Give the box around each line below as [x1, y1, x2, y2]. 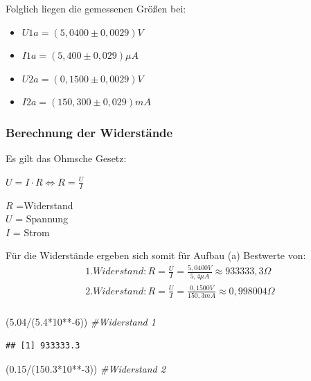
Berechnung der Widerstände [6, 123, 173, 141]
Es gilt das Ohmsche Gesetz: [6, 151, 127, 166]
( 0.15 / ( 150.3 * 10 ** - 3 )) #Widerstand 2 [6, 361, 166, 375]
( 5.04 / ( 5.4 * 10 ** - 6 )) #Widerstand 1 [6, 314, 156, 329]
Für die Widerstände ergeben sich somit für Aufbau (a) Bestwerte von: [6, 248, 306, 263]
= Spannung [15, 211, 69, 226]
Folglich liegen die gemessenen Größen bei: [6, 1, 186, 15]
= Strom [12, 224, 50, 239]
